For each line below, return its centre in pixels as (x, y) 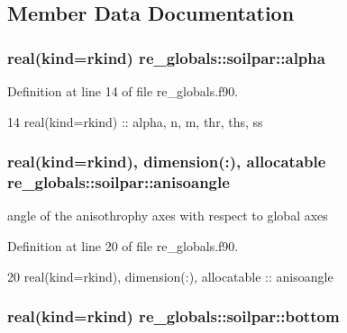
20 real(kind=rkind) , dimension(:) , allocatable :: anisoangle (170, 276)
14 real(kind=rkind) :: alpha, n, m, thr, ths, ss (135, 121)
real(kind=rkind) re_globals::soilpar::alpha (166, 57)
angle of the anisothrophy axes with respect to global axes (168, 216)
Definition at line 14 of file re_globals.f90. (123, 91)
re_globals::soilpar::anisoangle (119, 182)
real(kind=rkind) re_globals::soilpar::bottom (173, 316)
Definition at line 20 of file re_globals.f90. (123, 245)
